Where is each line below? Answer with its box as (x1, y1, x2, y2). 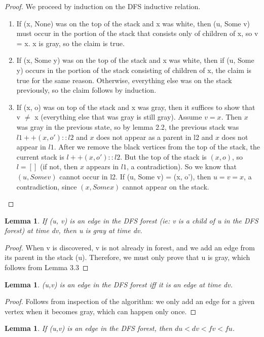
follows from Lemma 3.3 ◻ (5, 262, 89, 273)
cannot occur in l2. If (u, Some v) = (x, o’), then (59, 171, 211, 181)
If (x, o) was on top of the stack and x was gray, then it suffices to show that (16, 101, 255, 112)
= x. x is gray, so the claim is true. (16, 38, 125, 48)
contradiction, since (16, 181, 77, 192)
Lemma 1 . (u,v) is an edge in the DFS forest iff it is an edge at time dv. (5, 279, 233, 289)
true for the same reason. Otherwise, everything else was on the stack (16, 74, 232, 85)
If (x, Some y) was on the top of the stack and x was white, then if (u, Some (16, 55, 254, 65)
